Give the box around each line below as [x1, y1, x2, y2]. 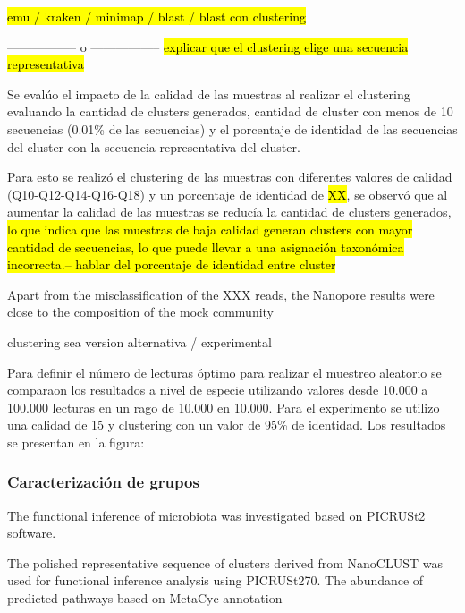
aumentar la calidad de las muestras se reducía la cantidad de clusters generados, [7, 202, 452, 221]
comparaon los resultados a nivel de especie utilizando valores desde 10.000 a [7, 380, 428, 399]
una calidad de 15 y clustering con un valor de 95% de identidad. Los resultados [7, 415, 446, 434]
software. [7, 524, 56, 542]
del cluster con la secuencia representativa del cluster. [7, 137, 300, 156]
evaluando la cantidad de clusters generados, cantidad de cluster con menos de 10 [7, 102, 453, 121]
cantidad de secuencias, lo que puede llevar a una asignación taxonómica [7, 237, 404, 256]
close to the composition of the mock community [7, 302, 275, 321]
